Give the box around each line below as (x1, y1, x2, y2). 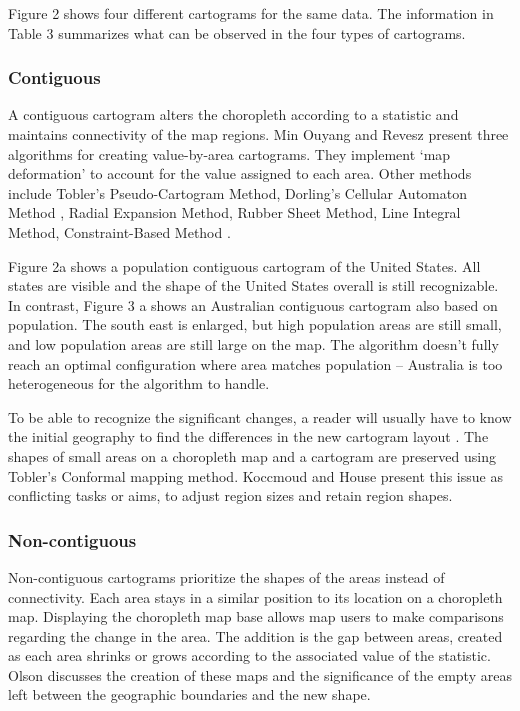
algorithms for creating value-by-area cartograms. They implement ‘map (8, 143, 451, 164)
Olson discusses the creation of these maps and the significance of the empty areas (8, 664, 512, 685)
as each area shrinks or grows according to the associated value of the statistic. (8, 645, 491, 666)
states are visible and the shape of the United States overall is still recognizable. (8, 275, 499, 296)
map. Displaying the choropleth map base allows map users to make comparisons (8, 606, 504, 627)
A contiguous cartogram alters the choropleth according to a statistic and (8, 104, 459, 125)
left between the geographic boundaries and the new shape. (8, 684, 371, 705)
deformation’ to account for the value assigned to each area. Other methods (8, 163, 472, 184)
